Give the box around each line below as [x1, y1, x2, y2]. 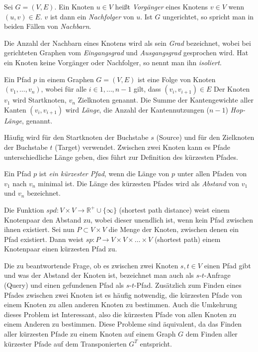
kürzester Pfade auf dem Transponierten [4, 338, 127, 349]
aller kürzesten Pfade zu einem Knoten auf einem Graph [4, 329, 176, 339]
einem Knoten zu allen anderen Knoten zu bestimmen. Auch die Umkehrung [4, 299, 237, 310]
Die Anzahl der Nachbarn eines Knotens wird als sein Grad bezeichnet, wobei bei [4, 37, 251, 48]
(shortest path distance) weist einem [119, 204, 230, 215]
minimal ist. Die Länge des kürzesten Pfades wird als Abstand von [38, 178, 240, 188]
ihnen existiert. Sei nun [4, 224, 75, 235]
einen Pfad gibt [204, 260, 251, 270]
